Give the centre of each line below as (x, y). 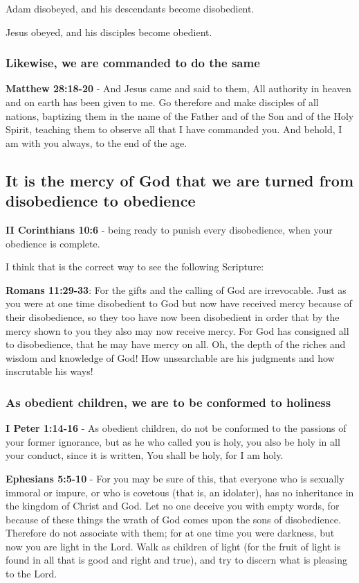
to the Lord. (31, 574)
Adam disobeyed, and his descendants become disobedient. (130, 8)
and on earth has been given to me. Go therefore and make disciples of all (162, 102)
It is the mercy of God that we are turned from (180, 180)
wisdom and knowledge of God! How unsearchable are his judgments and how (170, 357)
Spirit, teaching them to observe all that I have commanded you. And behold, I (174, 129)
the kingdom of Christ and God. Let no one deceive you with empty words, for (173, 506)
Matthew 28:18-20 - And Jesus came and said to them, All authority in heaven (178, 88)
